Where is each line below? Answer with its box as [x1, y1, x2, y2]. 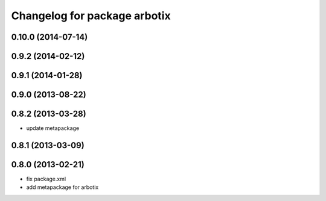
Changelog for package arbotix [11, 9, 171, 22]
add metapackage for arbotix [26, 184, 99, 191]
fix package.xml [26, 175, 66, 183]
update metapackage [26, 125, 80, 132]
